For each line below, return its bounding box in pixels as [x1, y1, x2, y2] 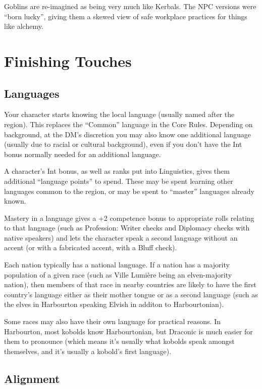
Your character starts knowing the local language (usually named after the [4, 109, 235, 120]
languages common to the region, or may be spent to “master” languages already [4, 185, 254, 196]
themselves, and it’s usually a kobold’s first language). [4, 345, 172, 356]
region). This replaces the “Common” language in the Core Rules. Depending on [4, 119, 253, 129]
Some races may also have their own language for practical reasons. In [4, 316, 221, 327]
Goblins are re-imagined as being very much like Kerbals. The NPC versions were [4, 1, 256, 11]
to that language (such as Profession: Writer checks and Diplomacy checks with [4, 222, 250, 233]
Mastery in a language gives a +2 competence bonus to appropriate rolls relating [4, 212, 254, 223]
